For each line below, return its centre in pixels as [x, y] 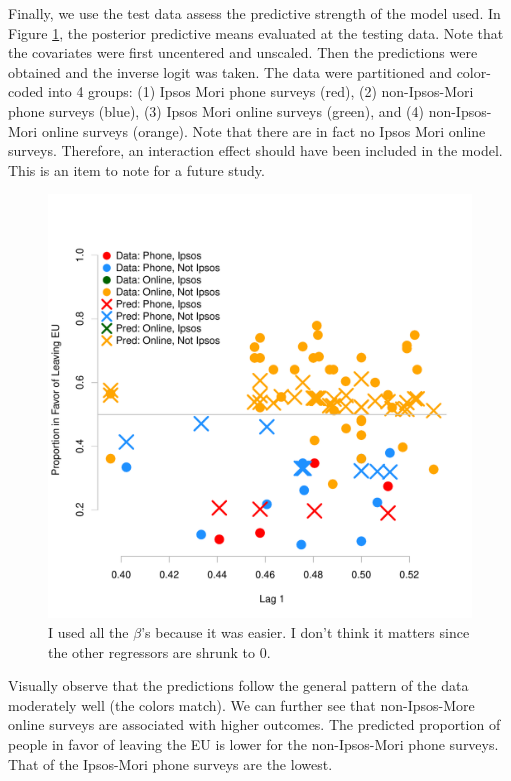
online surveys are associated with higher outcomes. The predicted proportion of [254, 724]
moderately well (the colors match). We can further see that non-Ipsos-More [241, 704]
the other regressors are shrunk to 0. [159, 651]
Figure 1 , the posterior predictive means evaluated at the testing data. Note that [256, 32]
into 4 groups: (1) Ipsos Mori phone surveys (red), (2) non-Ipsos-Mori [261, 91]
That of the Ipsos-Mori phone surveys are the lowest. [170, 763]
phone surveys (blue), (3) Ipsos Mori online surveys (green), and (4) [216, 110]
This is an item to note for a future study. [136, 169]
